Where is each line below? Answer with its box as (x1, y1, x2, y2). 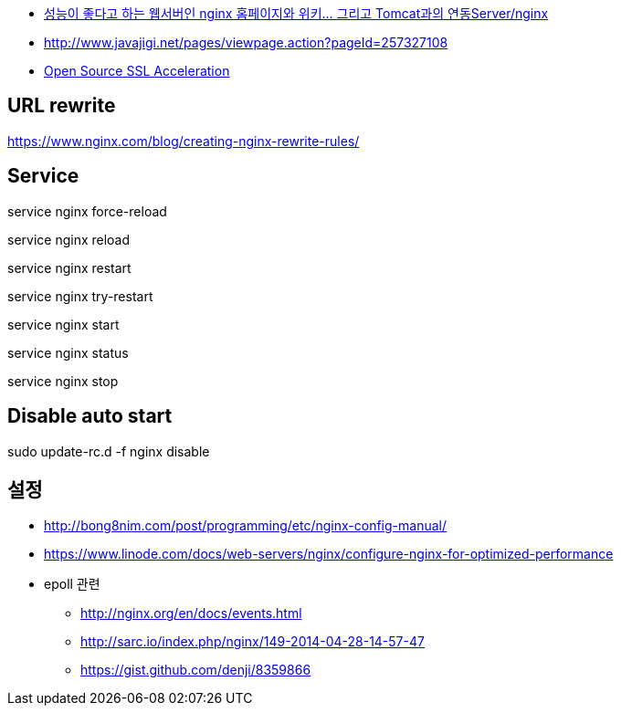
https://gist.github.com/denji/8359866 (80, 662, 311, 678)
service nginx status (7, 344, 129, 361)
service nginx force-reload (7, 203, 167, 219)
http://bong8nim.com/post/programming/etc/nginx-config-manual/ (44, 518, 447, 534)
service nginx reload (7, 231, 131, 247)
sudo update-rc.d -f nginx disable (7, 443, 210, 459)
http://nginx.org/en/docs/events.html (80, 605, 302, 622)
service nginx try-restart (7, 288, 153, 304)
